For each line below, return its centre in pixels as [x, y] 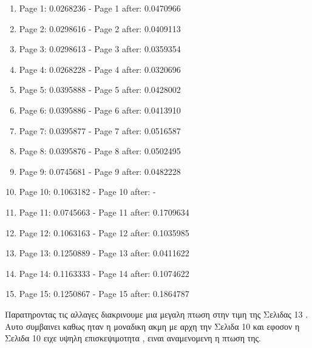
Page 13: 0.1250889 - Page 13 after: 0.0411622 [104, 253]
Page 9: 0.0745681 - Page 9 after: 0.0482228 [100, 171]
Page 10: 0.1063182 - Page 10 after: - [87, 192]
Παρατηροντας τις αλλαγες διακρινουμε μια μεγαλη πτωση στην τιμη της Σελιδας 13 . [157, 314]
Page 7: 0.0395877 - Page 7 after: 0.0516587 [100, 130]
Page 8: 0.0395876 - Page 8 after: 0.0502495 [100, 151]
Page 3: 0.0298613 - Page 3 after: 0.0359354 [100, 49]
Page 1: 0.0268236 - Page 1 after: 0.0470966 [100, 8]
